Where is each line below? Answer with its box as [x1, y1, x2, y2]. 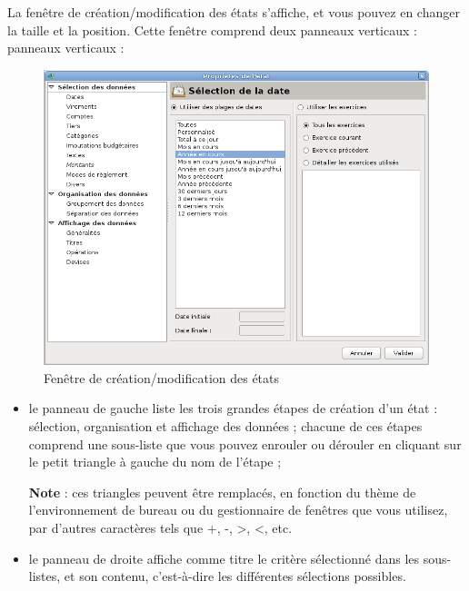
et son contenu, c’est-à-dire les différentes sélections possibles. [64, 566, 406, 586]
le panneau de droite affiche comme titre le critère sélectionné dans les [28, 548, 420, 567]
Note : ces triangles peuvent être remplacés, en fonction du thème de [28, 482, 416, 501]
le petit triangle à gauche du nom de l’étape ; [28, 452, 282, 471]
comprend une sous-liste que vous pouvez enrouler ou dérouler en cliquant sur [28, 434, 462, 453]
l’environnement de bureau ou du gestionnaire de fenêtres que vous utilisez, [28, 500, 448, 519]
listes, [28, 566, 61, 586]
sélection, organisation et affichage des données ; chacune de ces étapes [28, 417, 423, 436]
